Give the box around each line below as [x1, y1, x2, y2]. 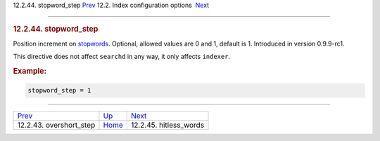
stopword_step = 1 [27, 86, 91, 95]
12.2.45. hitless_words [130, 120, 205, 130]
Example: [13, 66, 47, 76]
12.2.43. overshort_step [17, 120, 96, 130]
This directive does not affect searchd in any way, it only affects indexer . [13, 53, 231, 61]
